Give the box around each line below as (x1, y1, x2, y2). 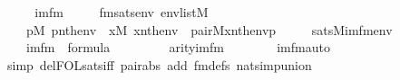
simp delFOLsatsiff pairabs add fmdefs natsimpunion (6, 55, 312, 74)
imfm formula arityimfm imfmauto (25, 38, 330, 57)
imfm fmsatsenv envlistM (34, 3, 209, 21)
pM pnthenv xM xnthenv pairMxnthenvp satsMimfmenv (25, 20, 393, 39)
